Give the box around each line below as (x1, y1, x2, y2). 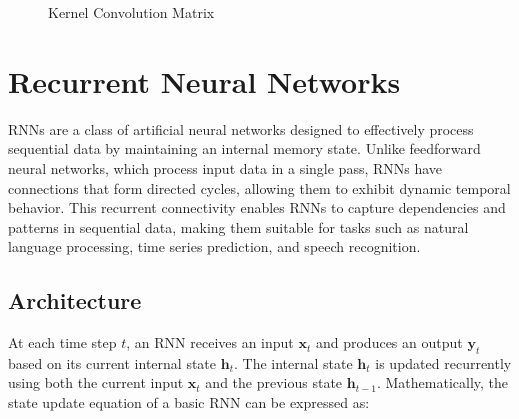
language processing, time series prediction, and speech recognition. (8, 236, 421, 257)
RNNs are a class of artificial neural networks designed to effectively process (8, 118, 474, 139)
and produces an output (315, 332, 463, 353)
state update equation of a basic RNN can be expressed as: (8, 392, 370, 413)
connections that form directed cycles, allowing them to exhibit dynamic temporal (8, 177, 511, 198)
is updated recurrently (375, 352, 512, 373)
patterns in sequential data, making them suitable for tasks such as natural (8, 216, 469, 237)
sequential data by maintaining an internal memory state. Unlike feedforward (8, 138, 481, 159)
